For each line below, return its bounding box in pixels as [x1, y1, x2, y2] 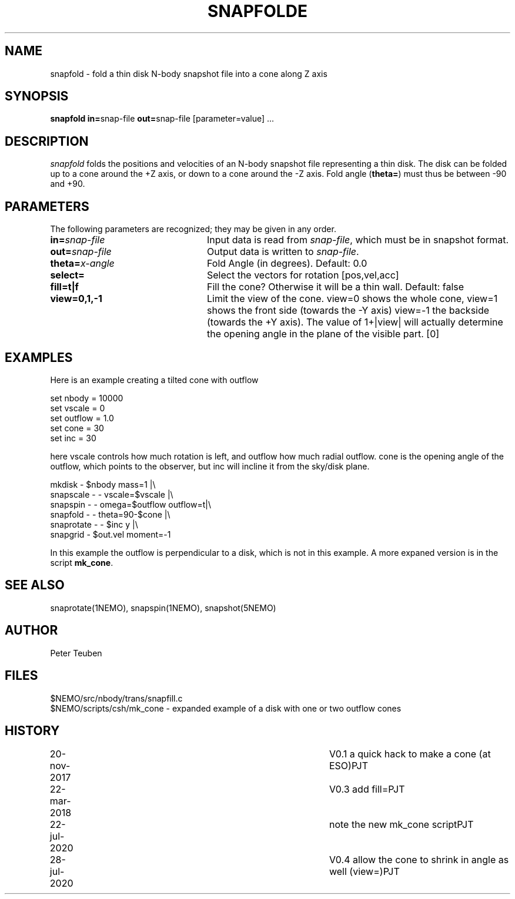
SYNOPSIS [5, 89, 69, 104]
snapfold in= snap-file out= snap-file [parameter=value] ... [50, 113, 275, 124]
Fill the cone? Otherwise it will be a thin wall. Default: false [206, 281, 464, 293]
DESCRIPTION [5, 133, 89, 149]
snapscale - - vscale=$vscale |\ [50, 489, 173, 499]
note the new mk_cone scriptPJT [329, 819, 474, 831]
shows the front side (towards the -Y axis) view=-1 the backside [206, 304, 490, 317]
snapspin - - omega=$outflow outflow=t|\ [50, 499, 211, 509]
